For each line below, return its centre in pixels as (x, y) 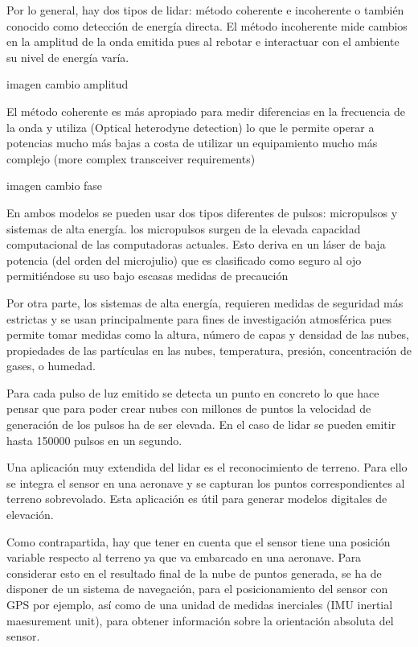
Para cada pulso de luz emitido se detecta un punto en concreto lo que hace (193, 392)
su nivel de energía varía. (68, 57)
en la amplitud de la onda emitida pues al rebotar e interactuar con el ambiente (203, 41)
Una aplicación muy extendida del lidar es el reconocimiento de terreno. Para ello (207, 467)
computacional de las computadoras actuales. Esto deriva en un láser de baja (196, 244)
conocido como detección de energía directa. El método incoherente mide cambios (207, 25)
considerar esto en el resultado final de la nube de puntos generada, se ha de (194, 573)
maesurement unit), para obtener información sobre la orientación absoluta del (200, 620)
